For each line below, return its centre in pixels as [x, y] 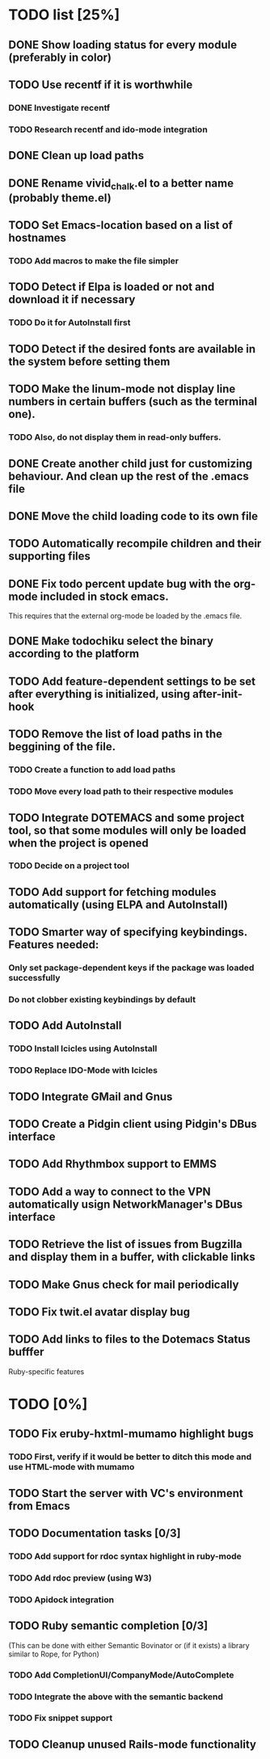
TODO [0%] [48, 1405]
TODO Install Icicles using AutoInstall [83, 1048]
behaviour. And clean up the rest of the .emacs [129, 476]
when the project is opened [79, 843]
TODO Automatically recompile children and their [135, 544]
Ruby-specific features [46, 1371]
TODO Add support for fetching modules [112, 892]
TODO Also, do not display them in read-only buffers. [115, 437]
